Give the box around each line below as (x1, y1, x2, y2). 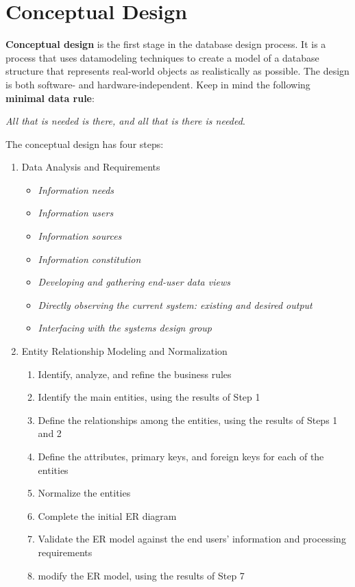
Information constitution (38, 251, 141, 266)
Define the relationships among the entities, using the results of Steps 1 (38, 412, 338, 427)
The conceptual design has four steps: (5, 136, 164, 151)
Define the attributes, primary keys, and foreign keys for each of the (38, 449, 324, 463)
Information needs (38, 182, 114, 197)
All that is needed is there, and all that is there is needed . (5, 114, 245, 128)
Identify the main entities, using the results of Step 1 (38, 390, 260, 404)
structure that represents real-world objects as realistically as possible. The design (5, 64, 350, 78)
